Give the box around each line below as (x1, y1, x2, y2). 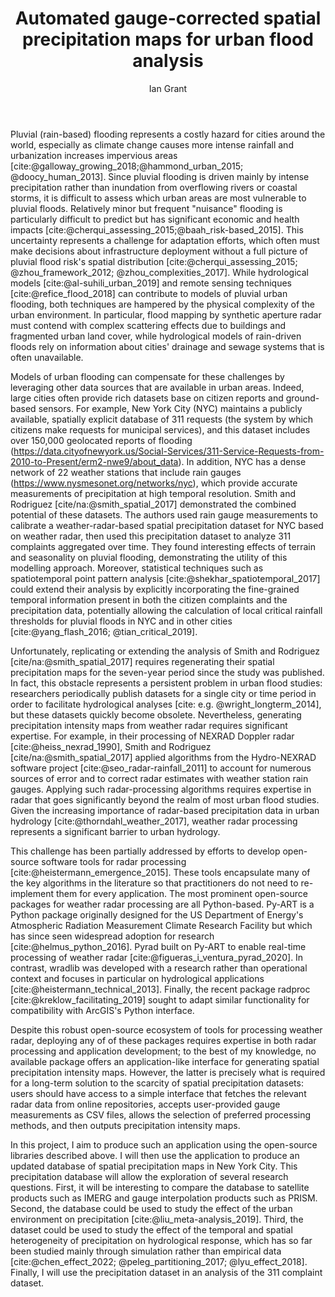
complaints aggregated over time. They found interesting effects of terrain (10, 540, 316, 552)
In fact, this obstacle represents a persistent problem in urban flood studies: (10, 677, 323, 689)
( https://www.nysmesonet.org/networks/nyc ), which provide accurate (10, 477, 298, 489)
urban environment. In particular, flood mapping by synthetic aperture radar (10, 308, 322, 321)
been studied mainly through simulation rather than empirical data (10, 1245, 282, 1257)
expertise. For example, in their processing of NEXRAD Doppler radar (10, 730, 295, 742)
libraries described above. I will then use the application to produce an (10, 1149, 300, 1161)
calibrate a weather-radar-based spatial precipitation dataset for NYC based (10, 519, 324, 531)
